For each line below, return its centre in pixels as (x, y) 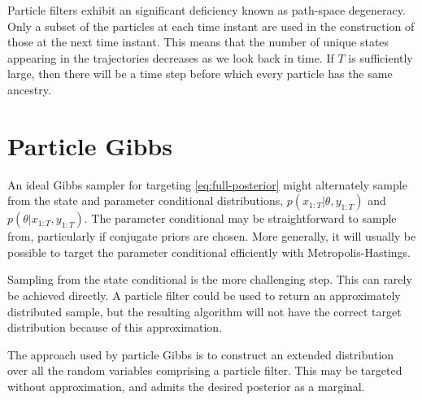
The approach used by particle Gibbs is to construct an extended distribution (201, 354)
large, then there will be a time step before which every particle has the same (200, 74)
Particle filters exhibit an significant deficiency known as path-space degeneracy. (207, 10)
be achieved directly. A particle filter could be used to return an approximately (204, 296)
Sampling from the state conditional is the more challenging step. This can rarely (210, 279)
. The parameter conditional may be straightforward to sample (240, 218)
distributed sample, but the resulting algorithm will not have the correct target (204, 311)
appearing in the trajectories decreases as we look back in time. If (171, 57)
